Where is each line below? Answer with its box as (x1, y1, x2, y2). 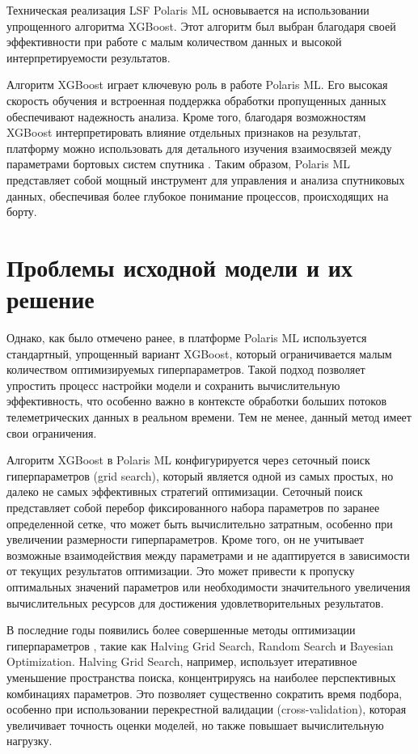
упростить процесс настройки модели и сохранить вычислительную (6, 376, 340, 393)
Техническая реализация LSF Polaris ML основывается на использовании (6, 2, 369, 18)
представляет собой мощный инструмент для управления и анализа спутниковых (6, 171, 405, 188)
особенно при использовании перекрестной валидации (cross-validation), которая (6, 701, 407, 718)
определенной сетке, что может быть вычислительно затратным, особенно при (6, 515, 393, 532)
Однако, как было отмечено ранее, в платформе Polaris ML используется (6, 329, 367, 346)
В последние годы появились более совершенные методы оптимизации (6, 621, 356, 638)
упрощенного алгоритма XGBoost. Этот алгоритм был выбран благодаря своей (6, 17, 396, 34)
